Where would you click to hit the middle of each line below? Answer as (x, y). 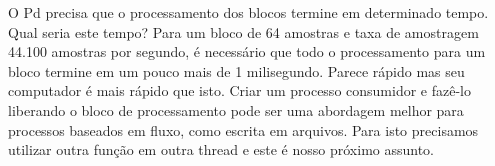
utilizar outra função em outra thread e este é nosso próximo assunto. (221, 149)
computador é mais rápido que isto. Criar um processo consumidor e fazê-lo (239, 90)
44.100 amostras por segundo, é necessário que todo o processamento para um (247, 51)
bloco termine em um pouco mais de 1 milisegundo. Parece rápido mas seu (236, 70)
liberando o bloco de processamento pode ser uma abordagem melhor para (236, 109)
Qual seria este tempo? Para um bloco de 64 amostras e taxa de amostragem (243, 31)
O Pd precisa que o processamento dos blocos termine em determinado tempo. (248, 12)
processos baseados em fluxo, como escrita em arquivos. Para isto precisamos (243, 129)
